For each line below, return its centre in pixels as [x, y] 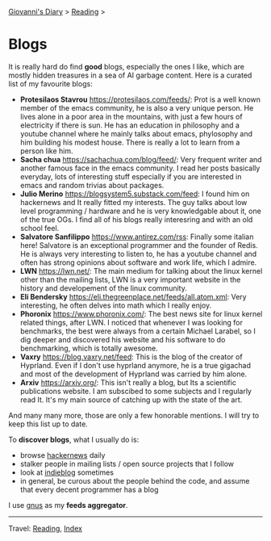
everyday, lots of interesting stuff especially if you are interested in [131, 176]
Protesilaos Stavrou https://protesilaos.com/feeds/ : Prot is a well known [140, 99]
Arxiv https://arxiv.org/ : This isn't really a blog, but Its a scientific [128, 382]
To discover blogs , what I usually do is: [74, 439]
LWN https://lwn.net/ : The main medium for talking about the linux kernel [141, 270]
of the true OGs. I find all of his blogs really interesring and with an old [136, 219]
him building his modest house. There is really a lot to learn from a [130, 142]
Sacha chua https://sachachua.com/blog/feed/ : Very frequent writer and [141, 159]
